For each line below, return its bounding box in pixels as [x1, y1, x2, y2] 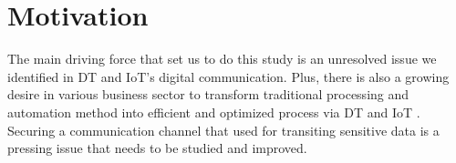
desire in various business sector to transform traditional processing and [7, 85, 409, 104]
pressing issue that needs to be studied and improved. [7, 138, 307, 158]
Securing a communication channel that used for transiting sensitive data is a [7, 120, 440, 139]
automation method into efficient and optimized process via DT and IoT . [7, 102, 420, 121]
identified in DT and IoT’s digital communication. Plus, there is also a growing [7, 66, 450, 86]
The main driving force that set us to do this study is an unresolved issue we [7, 49, 437, 68]
